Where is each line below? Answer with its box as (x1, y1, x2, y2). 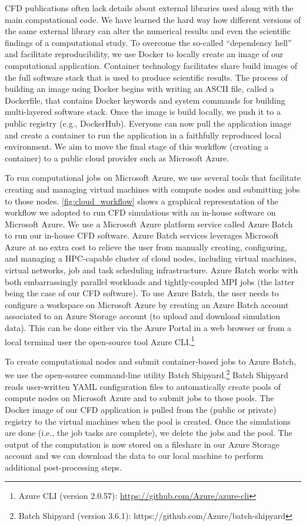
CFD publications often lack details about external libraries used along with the (5, 2, 294, 14)
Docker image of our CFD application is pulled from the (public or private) (5, 403, 277, 415)
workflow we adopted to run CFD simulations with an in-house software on (5, 206, 276, 219)
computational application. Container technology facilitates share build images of (5, 59, 297, 71)
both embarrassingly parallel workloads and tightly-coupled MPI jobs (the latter (5, 275, 295, 287)
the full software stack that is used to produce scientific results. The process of (5, 71, 288, 83)
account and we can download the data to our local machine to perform (5, 449, 264, 462)
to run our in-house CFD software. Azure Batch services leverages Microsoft (5, 229, 279, 242)
